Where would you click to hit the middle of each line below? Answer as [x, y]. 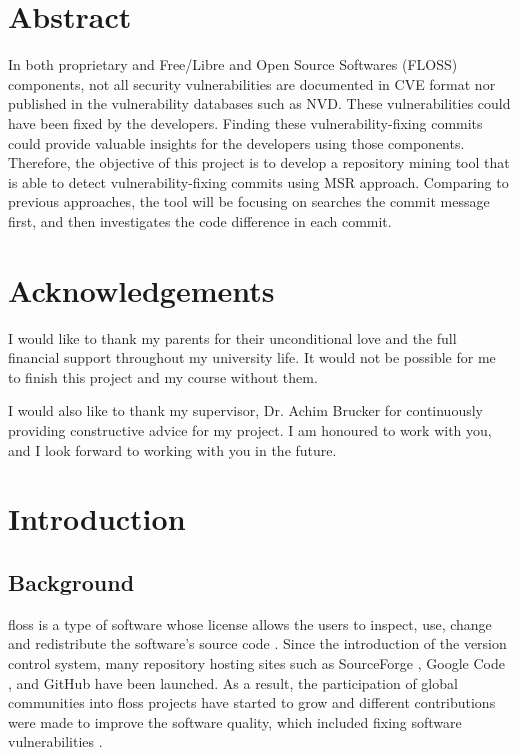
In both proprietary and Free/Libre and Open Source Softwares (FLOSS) [233, 64]
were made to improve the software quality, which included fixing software [235, 721]
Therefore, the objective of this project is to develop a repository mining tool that [259, 162]
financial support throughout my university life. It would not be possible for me [252, 357]
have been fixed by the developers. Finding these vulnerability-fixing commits [245, 122]
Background [71, 581]
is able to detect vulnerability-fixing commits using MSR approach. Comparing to [258, 181]
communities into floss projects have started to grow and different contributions [252, 702]
